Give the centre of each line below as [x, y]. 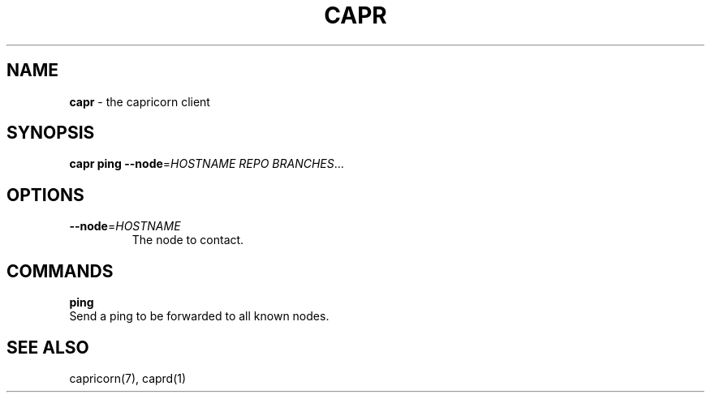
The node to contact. [188, 240]
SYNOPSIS [51, 133]
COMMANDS [60, 271]
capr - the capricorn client [140, 101]
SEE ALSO [48, 347]
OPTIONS [45, 195]
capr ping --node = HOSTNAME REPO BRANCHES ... [207, 164]
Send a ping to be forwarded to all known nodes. [199, 316]
